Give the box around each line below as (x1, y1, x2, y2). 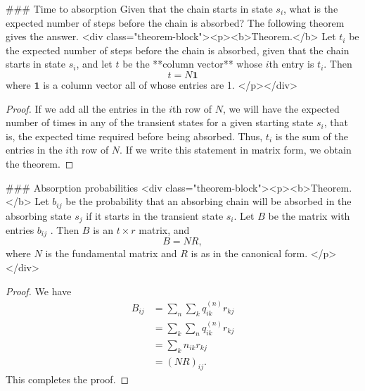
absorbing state (6, 208, 72, 223)
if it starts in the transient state (86, 208, 224, 223)
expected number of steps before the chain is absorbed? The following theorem (6, 15, 345, 30)
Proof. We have (6, 283, 72, 298)
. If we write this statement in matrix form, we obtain (120, 142, 352, 157)
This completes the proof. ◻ (6, 372, 129, 387)
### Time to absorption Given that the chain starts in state (6, 1, 273, 15)
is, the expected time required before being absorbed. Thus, (6, 128, 263, 143)
